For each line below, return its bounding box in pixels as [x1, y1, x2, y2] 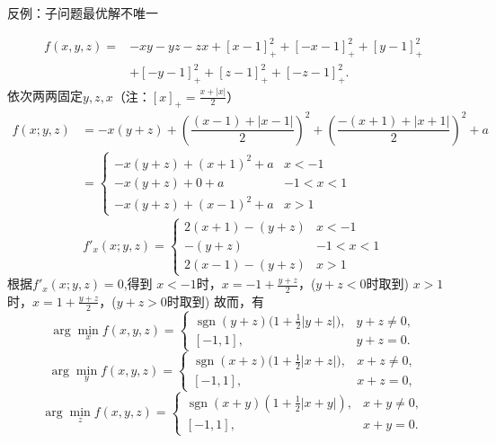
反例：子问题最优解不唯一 [7, 4, 158, 22]
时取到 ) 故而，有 [166, 291, 264, 310]
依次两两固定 [7, 86, 83, 105]
